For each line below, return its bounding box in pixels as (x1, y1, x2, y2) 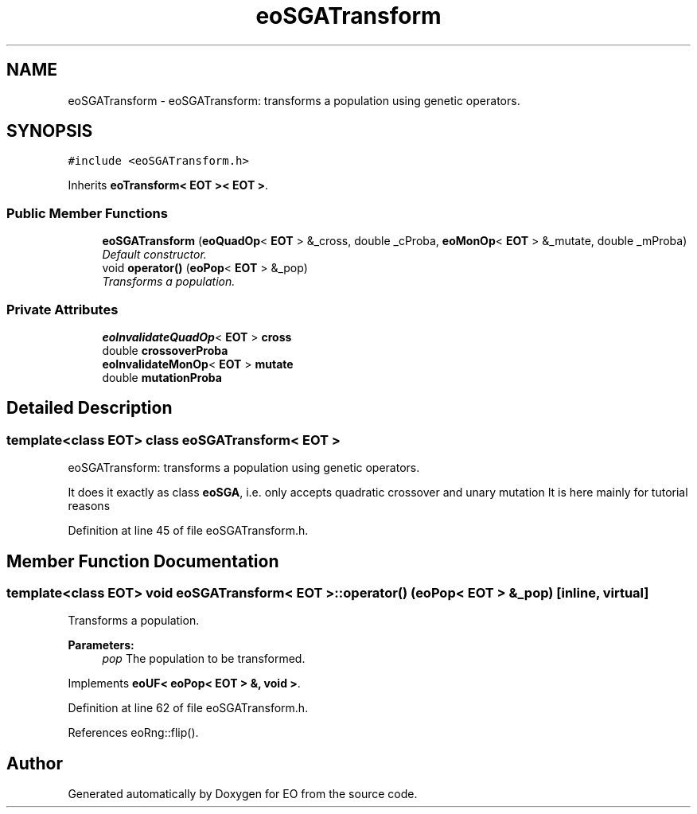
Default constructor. (102, 247, 207, 262)
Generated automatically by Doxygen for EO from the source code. (68, 787, 418, 801)
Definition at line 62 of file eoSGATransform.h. (68, 701, 309, 715)
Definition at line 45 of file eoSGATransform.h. (68, 524, 309, 538)
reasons (68, 499, 111, 513)
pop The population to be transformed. (102, 652, 306, 666)
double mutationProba (102, 370, 222, 384)
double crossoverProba (102, 343, 228, 357)
